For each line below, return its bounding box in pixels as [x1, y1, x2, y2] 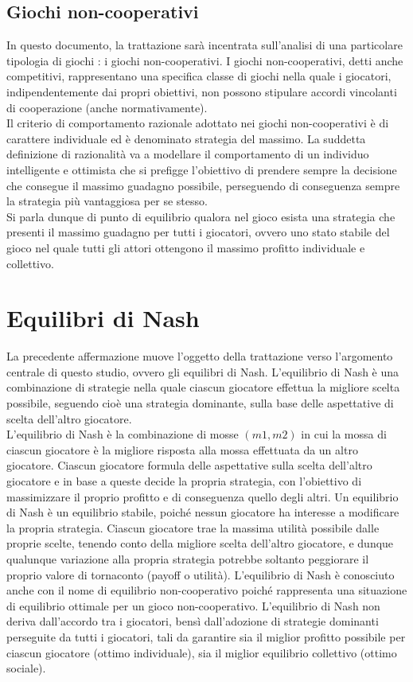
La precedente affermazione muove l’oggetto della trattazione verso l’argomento [6, 348, 393, 364]
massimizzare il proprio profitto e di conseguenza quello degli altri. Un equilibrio [6, 488, 399, 505]
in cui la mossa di [301, 426, 387, 442]
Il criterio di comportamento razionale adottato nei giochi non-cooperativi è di [6, 115, 389, 131]
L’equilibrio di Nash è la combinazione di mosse [6, 426, 239, 442]
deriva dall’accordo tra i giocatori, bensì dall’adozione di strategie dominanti [6, 613, 379, 629]
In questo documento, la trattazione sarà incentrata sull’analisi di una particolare [6, 37, 403, 53]
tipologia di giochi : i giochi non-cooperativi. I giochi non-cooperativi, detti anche [6, 52, 403, 68]
